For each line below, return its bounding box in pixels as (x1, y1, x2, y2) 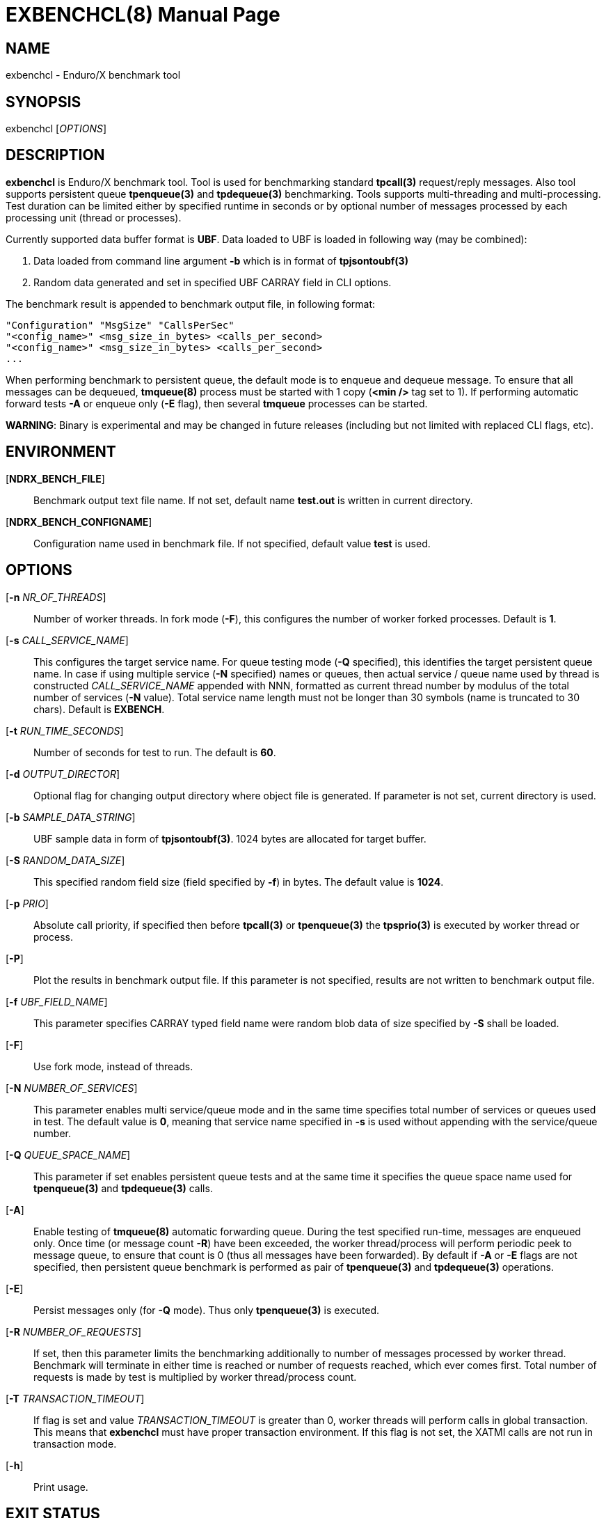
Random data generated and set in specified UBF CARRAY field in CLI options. (33, 276, 392, 288)
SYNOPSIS (6, 93, 81, 111)
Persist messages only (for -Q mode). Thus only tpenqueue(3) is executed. (33, 1304, 380, 1316)
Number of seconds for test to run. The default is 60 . (33, 746, 276, 758)
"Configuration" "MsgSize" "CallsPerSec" (6, 319, 234, 331)
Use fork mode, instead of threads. (33, 1060, 193, 1072)
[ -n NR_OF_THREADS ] (6, 590, 106, 603)
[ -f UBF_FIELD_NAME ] (6, 995, 108, 1008)
